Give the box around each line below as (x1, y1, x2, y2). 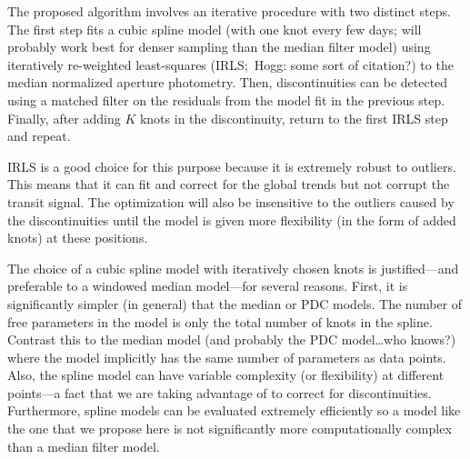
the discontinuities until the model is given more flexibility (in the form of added (7, 210, 456, 229)
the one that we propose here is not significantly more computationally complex (7, 419, 452, 438)
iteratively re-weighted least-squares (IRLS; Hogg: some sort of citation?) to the (7, 55, 454, 74)
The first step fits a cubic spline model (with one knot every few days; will (7, 19, 422, 38)
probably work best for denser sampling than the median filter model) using (7, 37, 431, 56)
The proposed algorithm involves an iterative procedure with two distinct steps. (7, 2, 451, 20)
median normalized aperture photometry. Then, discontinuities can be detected (7, 73, 448, 92)
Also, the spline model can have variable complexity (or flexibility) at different (7, 365, 445, 384)
